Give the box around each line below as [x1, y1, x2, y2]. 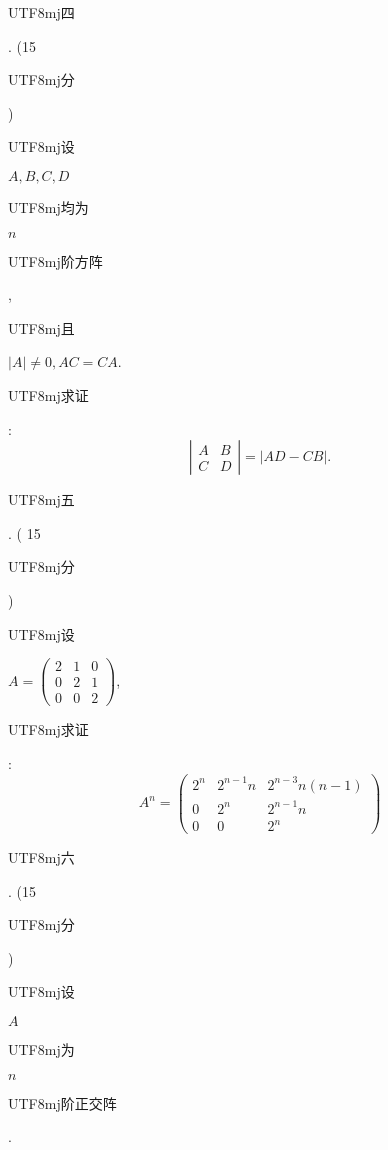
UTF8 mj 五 [8, 489, 75, 510]
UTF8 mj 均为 [8, 196, 89, 217]
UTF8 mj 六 [8, 847, 75, 868]
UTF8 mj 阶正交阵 [8, 1092, 117, 1113]
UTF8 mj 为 [8, 1039, 75, 1060]
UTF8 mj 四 [8, 2, 75, 22]
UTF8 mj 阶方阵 [8, 250, 103, 271]
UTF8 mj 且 [8, 317, 75, 338]
